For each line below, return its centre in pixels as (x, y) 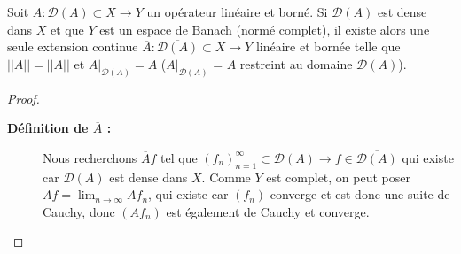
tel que (179, 157)
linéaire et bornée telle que (328, 46)
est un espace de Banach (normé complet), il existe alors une (265, 29)
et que (67, 29)
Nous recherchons (90, 157)
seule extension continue (73, 46)
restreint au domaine (296, 63)
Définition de (48, 128)
